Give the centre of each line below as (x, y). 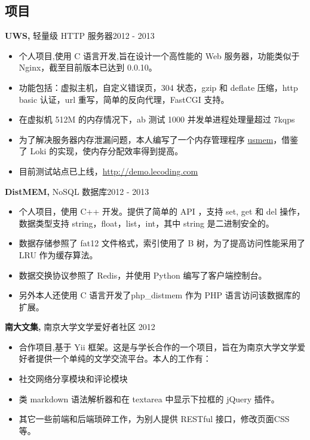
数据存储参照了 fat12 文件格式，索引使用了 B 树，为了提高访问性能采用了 (162, 243)
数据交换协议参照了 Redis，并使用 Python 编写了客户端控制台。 (143, 275)
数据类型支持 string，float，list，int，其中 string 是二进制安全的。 (146, 223)
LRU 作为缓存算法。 (58, 254)
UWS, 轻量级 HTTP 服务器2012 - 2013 (80, 36)
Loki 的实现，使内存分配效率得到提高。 (107, 151)
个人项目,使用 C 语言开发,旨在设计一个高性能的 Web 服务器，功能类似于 (159, 55)
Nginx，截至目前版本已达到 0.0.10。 (88, 67)
